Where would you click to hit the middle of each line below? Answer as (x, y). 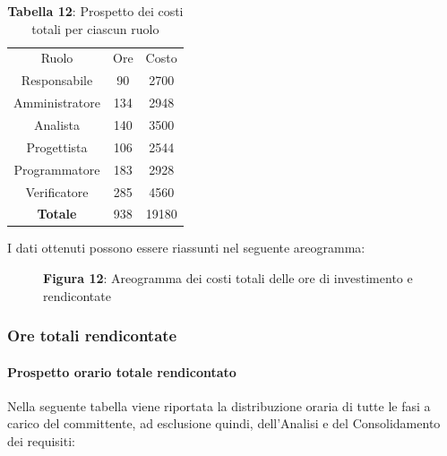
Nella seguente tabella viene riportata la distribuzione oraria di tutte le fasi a (219, 405)
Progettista (57, 146)
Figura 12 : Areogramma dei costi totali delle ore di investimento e (228, 278)
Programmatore (57, 169)
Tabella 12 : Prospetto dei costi (95, 11)
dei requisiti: (41, 441)
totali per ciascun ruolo (95, 28)
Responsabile (57, 80)
